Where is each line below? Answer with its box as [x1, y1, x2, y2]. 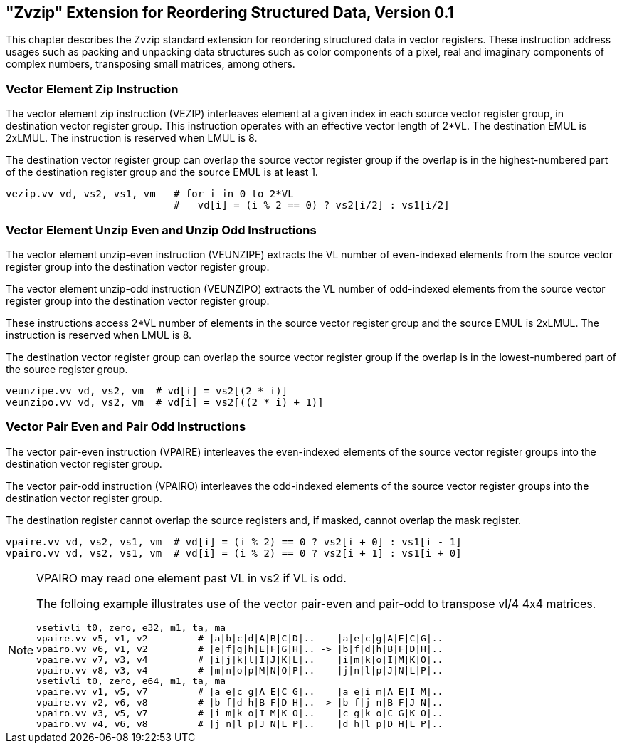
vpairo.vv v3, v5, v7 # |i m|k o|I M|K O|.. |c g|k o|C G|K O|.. [36, 707, 443, 718]
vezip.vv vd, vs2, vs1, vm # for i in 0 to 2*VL [6, 188, 294, 200]
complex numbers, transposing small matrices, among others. [6, 58, 295, 70]
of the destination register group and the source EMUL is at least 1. [6, 166, 318, 179]
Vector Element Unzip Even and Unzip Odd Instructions [6, 222, 317, 237]
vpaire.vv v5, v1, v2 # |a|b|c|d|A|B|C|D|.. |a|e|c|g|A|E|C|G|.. [36, 632, 443, 644]
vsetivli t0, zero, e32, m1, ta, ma [36, 622, 226, 633]
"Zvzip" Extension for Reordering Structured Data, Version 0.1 [6, 4, 454, 21]
